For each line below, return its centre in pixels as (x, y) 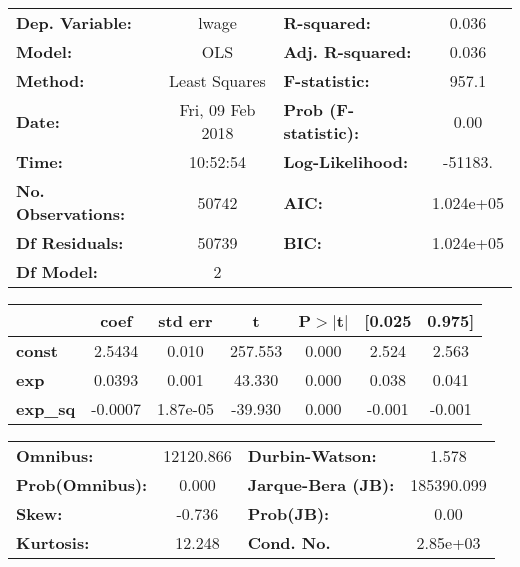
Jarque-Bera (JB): (321, 484)
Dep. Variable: (74, 22)
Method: (50, 80)
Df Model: (57, 271)
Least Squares (217, 80)
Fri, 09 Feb (217, 109)
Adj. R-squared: (347, 51)
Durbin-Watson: (312, 455)
